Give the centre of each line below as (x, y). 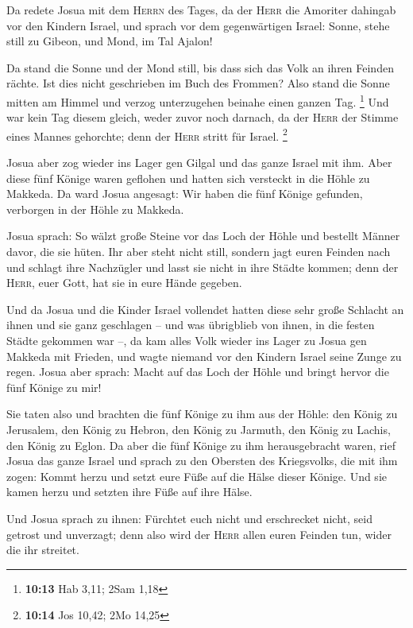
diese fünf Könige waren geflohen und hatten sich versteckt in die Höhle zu (188, 178)
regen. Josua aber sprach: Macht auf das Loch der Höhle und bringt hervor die (198, 372)
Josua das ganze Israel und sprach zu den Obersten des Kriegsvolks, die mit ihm (202, 461)
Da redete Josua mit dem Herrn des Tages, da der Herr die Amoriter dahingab (201, 10)
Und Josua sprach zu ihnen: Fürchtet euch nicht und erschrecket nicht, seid (189, 518)
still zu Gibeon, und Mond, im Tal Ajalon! (110, 41)
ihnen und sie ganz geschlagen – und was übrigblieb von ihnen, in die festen (191, 325)
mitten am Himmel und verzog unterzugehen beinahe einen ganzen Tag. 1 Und (198, 100)
